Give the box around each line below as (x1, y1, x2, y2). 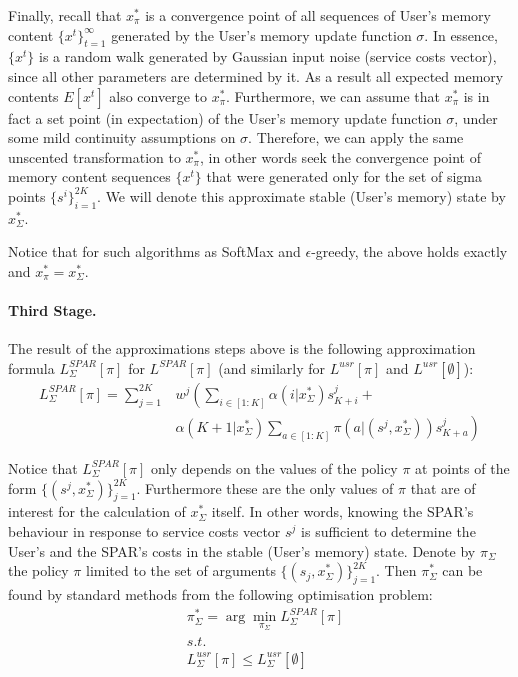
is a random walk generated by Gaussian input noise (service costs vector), (39, 46, 497, 67)
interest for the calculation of (8, 501, 186, 522)
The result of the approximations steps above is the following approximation (8, 338, 476, 359)
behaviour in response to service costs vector (8, 520, 281, 541)
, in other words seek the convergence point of (199, 146, 481, 167)
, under (454, 107, 498, 128)
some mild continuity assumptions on (8, 127, 236, 148)
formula (8, 357, 55, 378)
